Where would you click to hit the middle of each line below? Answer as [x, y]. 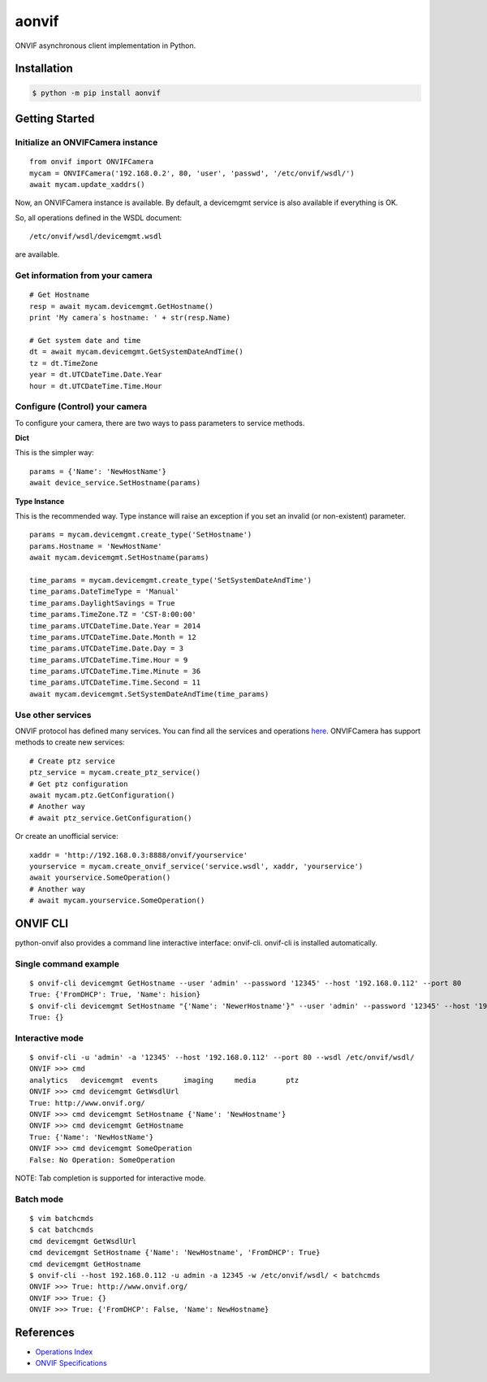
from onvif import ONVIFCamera [92, 162]
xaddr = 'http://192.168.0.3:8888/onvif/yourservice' [138, 855]
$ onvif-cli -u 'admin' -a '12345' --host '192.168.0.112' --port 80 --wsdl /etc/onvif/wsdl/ [222, 1058]
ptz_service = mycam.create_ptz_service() [115, 773]
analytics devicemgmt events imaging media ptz [164, 1080]
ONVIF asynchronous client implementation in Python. [106, 46]
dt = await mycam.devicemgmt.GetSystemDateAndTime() [136, 352]
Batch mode [39, 1199]
